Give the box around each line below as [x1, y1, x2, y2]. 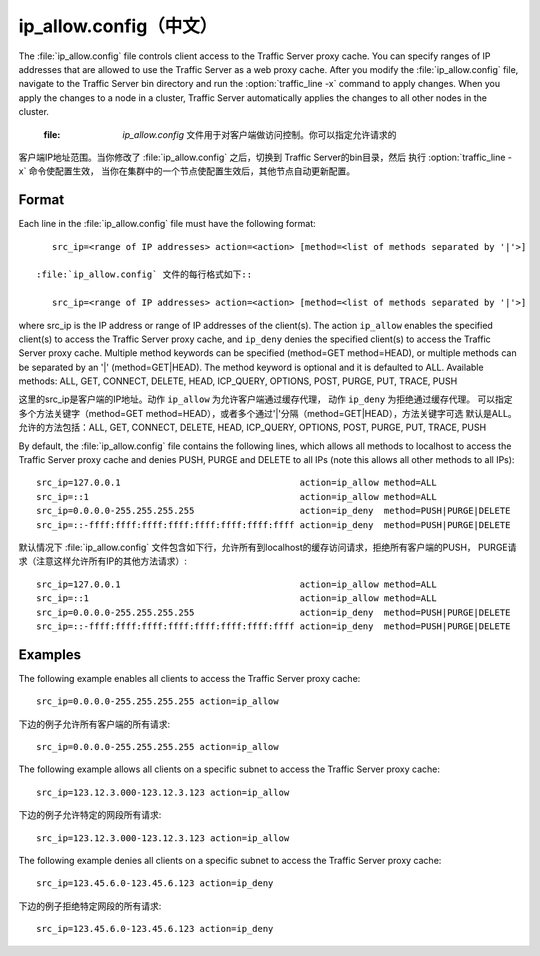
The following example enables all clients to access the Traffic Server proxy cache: [18, 672, 361, 684]
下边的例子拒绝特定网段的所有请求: [18, 900, 162, 912]
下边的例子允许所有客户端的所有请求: [18, 718, 171, 730]
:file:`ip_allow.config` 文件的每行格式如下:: [36, 269, 253, 280]
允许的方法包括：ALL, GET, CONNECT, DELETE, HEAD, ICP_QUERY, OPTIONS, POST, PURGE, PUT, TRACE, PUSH [18, 421, 487, 434]
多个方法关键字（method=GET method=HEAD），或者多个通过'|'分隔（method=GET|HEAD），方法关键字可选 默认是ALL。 [18, 407, 517, 419]
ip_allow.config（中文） [18, 15, 218, 37]
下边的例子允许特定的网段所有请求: [18, 809, 162, 821]
